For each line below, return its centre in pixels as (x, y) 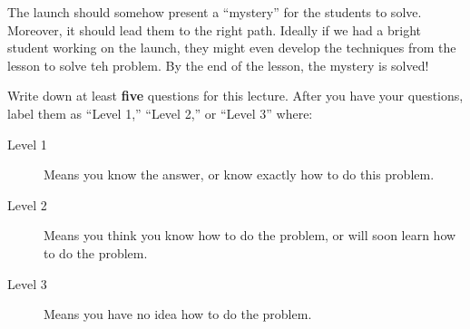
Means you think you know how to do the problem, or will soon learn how (250, 235)
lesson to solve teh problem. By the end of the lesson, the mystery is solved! (218, 65)
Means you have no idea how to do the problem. (178, 314)
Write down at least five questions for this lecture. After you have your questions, (235, 96)
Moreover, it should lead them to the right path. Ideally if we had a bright (215, 29)
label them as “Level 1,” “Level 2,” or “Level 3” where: (160, 113)
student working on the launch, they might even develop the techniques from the (232, 48)
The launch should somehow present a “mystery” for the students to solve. (215, 12)
